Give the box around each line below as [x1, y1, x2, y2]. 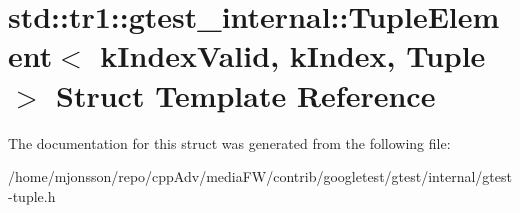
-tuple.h [8, 185, 56, 206]
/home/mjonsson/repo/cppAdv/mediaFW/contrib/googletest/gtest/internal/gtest [8, 166, 512, 187]
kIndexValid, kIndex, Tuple [100, 35, 486, 76]
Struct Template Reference [56, 74, 436, 115]
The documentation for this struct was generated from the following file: [8, 132, 451, 153]
